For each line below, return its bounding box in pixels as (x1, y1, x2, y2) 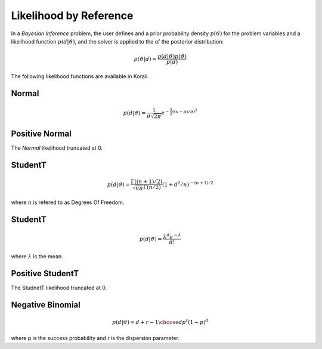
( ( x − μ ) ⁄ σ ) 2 (172, 108, 198, 115)
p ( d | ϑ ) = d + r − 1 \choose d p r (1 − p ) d (112, 318, 209, 326)
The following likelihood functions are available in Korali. (11, 72, 149, 80)
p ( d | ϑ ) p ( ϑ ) (157, 53, 187, 60)
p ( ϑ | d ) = (134, 55, 157, 62)
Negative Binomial (11, 299, 80, 310)
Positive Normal (11, 128, 72, 138)
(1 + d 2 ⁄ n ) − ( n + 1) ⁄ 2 (162, 180, 214, 188)
